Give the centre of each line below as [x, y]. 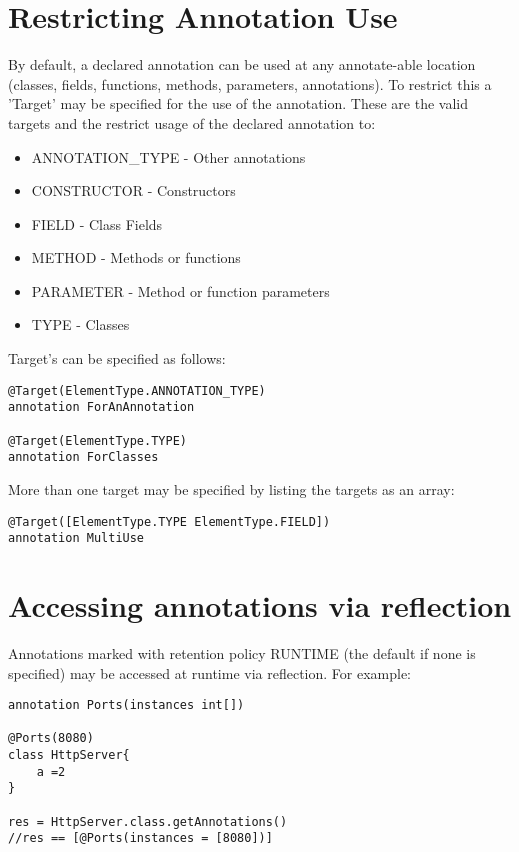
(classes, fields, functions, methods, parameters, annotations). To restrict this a [250, 83]
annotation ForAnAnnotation [101, 407]
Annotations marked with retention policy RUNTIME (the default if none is [242, 652]
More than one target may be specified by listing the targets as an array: [231, 488]
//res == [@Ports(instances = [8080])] [140, 838]
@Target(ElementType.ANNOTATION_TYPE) [137, 390]
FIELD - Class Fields [97, 223]
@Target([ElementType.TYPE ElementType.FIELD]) [169, 521]
